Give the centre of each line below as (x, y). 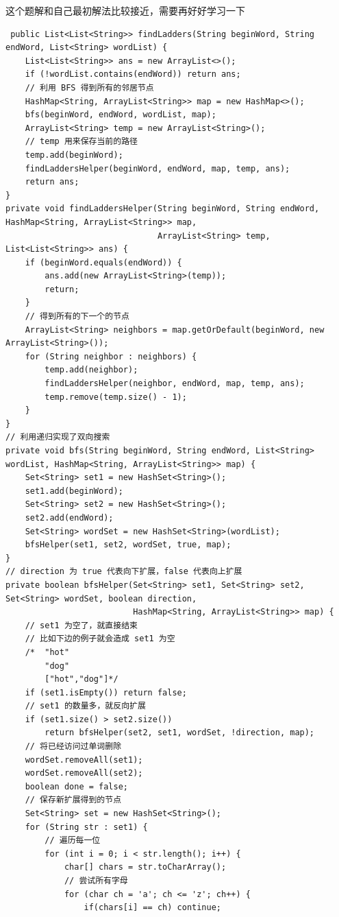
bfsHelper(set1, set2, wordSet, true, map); (128, 545)
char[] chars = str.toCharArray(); (145, 867)
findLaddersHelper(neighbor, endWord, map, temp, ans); (175, 384)
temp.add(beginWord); (74, 155)
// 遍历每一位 (73, 841)
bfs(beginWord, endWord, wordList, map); (121, 115)
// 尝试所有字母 (96, 881)
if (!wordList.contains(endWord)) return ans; (133, 74)
